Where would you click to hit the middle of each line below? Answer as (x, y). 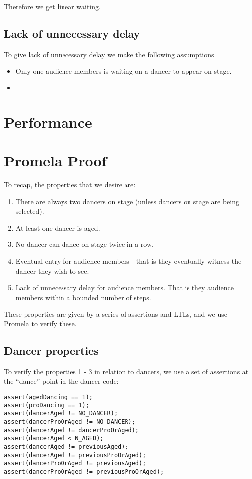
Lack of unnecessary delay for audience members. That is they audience (125, 287)
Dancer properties (51, 350)
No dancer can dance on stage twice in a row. (85, 244)
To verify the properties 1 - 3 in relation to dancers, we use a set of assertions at (126, 371)
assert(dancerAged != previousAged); (66, 446)
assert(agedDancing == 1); (48, 397)
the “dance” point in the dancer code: (61, 381)
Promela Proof (55, 161)
